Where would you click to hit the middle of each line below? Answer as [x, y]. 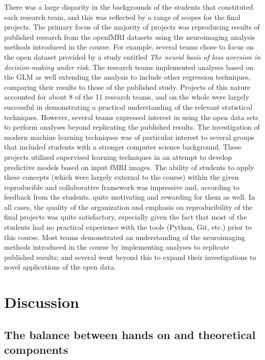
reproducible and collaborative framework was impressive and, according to [122, 187]
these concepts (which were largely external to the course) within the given [122, 177]
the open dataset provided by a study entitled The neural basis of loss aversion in [132, 56]
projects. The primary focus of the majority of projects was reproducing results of [132, 27]
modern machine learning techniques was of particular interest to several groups [129, 137]
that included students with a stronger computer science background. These [123, 147]
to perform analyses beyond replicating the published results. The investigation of [132, 127]
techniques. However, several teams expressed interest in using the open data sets [131, 117]
